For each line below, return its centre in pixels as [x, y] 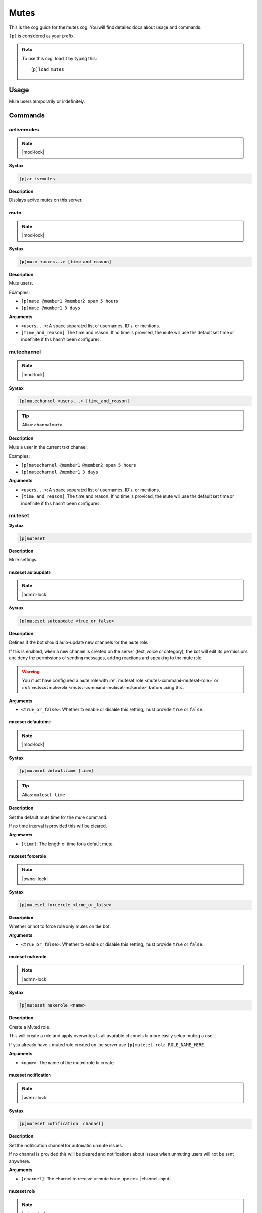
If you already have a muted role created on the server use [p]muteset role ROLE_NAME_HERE [106, 1045]
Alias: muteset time [43, 795]
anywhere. [19, 1161]
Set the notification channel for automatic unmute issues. [66, 1145]
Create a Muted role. [30, 1027]
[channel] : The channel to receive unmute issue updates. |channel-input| [96, 1179]
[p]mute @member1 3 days [50, 308]
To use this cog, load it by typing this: [59, 58]
